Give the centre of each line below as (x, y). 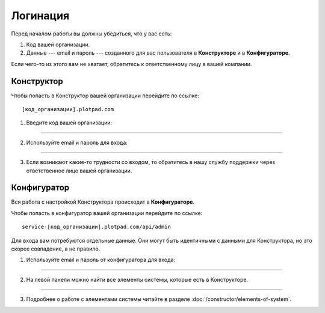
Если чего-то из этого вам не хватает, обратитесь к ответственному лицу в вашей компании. (132, 64)
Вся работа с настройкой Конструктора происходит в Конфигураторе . (103, 202)
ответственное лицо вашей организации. (79, 171)
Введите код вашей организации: (69, 123)
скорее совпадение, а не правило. (56, 249)
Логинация (40, 16)
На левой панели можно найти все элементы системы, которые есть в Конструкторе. (137, 279)
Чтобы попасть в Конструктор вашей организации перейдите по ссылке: (105, 96)
